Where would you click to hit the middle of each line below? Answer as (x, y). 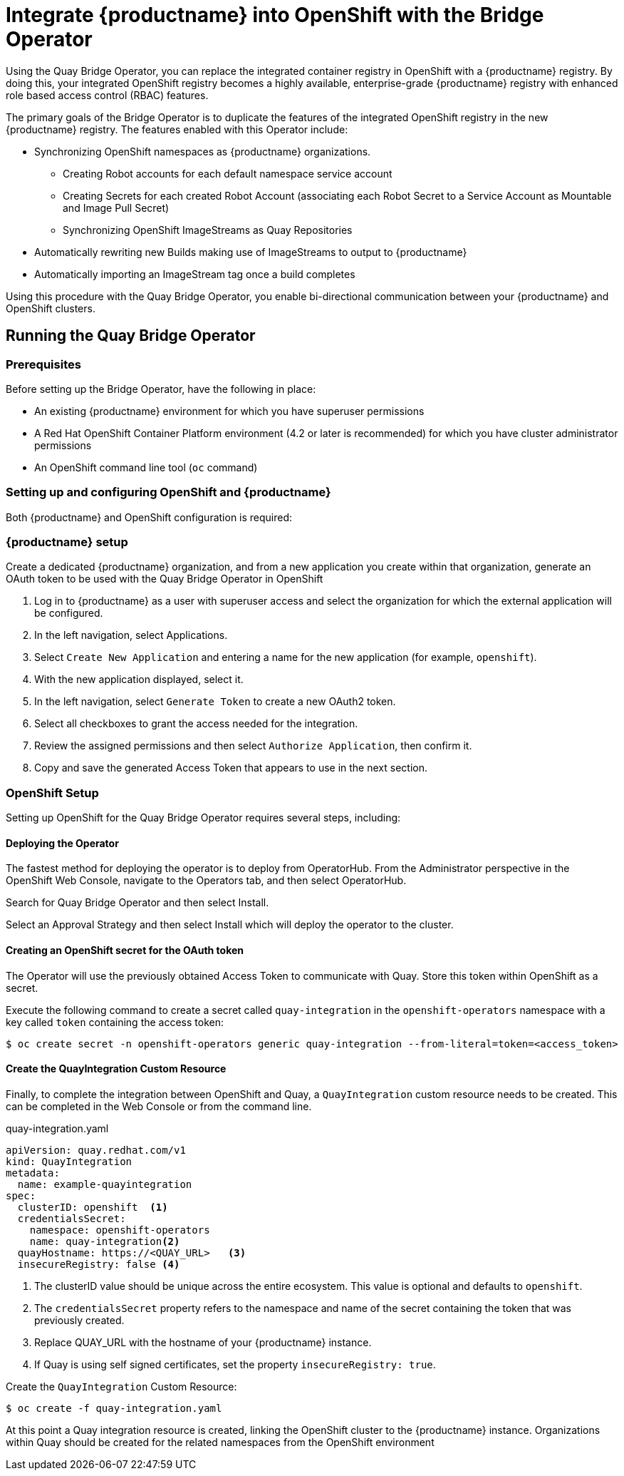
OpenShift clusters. (51, 308)
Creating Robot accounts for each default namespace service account (228, 173)
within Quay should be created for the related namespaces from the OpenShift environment (220, 1442)
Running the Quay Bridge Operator (131, 336)
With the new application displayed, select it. (139, 680)
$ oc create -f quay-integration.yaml (114, 1408)
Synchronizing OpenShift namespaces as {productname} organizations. (203, 151)
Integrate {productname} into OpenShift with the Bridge (275, 15)
